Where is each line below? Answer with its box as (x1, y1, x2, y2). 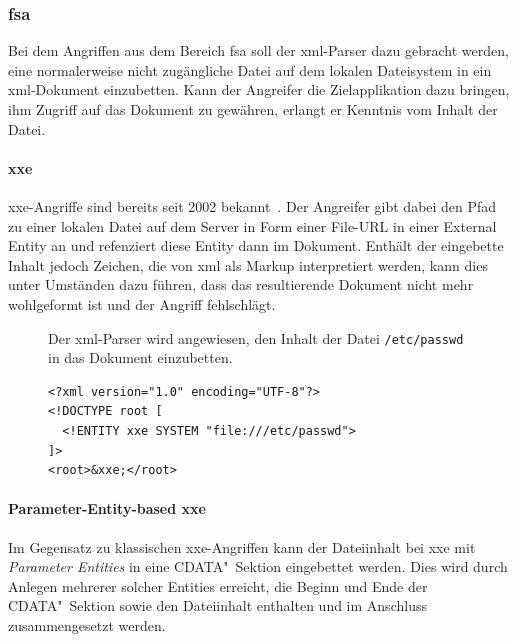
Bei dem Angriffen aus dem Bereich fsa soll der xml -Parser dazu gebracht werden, (8, 40, 509, 61)
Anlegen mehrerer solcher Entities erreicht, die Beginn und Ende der (8, 575, 428, 596)
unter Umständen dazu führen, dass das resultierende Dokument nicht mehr (8, 274, 474, 295)
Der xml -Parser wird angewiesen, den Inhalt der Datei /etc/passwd (48, 327, 464, 348)
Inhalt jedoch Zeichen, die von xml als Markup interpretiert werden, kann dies (8, 254, 488, 275)
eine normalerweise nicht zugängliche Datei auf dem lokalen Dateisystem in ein (8, 59, 492, 80)
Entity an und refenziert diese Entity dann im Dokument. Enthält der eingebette (8, 235, 504, 256)
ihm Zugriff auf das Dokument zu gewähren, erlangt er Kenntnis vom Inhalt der (8, 99, 498, 119)
